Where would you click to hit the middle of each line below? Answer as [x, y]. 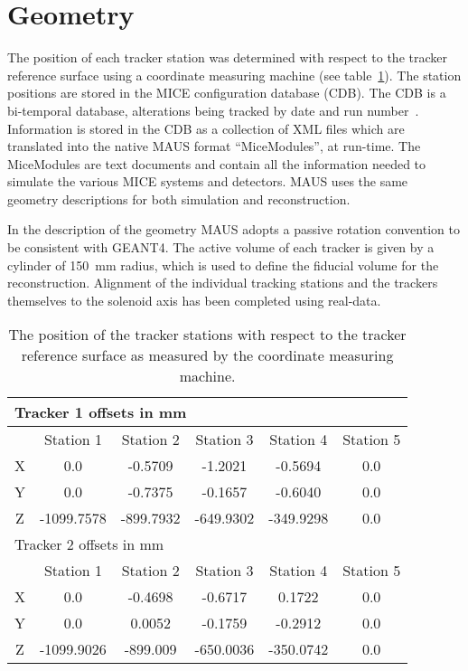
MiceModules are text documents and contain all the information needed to [217, 163]
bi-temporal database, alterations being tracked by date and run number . [213, 110]
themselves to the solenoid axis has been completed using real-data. [194, 300]
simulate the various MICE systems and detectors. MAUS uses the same [208, 181]
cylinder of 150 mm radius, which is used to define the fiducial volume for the [223, 265]
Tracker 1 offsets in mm [101, 412]
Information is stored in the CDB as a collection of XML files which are [206, 128]
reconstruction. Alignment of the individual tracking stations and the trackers [223, 283]
